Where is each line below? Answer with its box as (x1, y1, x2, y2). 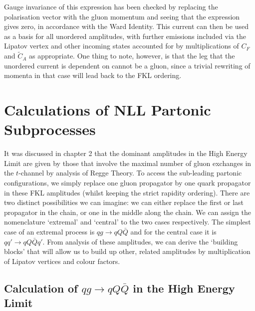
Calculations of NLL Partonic (4, 99, 211, 120)
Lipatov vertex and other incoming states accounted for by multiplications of (4, 40, 239, 51)
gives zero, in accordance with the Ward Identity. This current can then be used (4, 21, 249, 31)
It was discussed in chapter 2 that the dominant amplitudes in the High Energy (4, 148, 248, 158)
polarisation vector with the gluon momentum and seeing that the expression (4, 11, 240, 21)
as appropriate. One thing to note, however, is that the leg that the (29, 50, 235, 61)
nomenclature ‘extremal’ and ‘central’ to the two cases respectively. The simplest (4, 216, 251, 227)
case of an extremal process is (4, 226, 95, 237)
